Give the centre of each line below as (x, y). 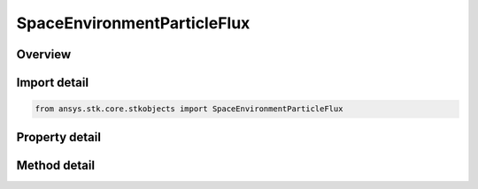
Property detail (59, 137)
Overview (44, 54)
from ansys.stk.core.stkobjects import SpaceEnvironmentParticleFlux (189, 109)
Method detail (56, 165)
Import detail (52, 83)
